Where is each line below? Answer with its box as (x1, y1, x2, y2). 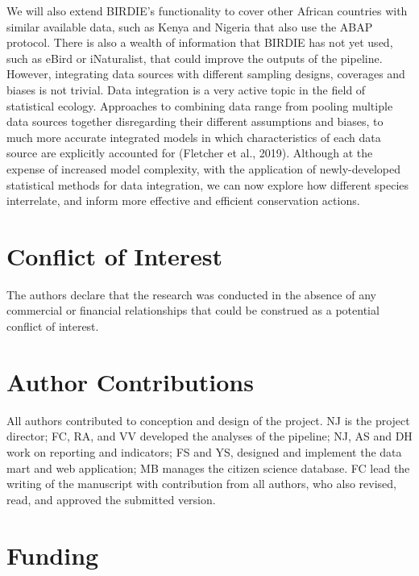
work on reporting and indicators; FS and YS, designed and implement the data (6, 443, 402, 460)
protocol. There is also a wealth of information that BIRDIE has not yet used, (6, 34, 393, 51)
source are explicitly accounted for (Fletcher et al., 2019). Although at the (6, 144, 373, 161)
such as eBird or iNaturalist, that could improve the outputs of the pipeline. (6, 49, 383, 66)
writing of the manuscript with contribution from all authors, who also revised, (6, 475, 396, 492)
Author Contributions (6, 365, 254, 398)
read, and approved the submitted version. (6, 490, 216, 507)
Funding (6, 538, 99, 571)
